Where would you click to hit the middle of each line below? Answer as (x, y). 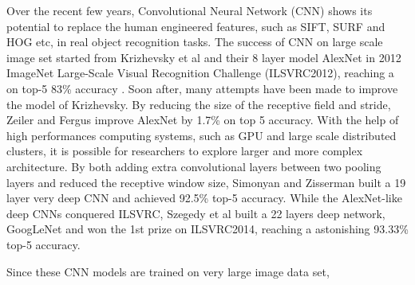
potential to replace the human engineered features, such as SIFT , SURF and (196, 26)
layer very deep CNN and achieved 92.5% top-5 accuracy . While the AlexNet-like (204, 198)
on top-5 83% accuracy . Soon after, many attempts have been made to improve (202, 88)
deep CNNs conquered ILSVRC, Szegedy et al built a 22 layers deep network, (196, 213)
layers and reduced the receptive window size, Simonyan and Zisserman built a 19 (206, 182)
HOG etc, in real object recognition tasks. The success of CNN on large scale (195, 42)
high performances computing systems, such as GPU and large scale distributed (202, 135)
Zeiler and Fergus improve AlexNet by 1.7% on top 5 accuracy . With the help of (203, 120)
